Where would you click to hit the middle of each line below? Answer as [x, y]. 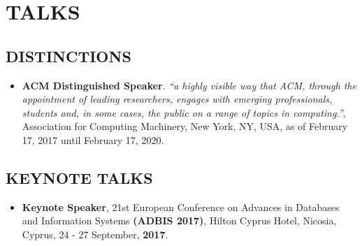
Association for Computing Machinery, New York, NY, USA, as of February [185, 126]
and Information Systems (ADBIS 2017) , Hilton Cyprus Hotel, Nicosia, [179, 220]
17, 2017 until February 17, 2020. [93, 139]
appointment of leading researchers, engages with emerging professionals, [177, 99]
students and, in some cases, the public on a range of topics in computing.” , [184, 112]
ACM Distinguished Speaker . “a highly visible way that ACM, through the [189, 85]
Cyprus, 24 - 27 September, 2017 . [95, 234]
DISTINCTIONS [68, 56]
